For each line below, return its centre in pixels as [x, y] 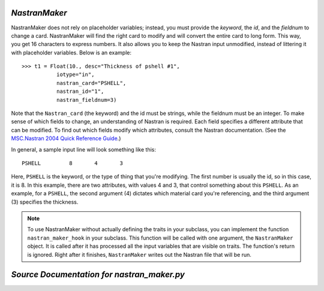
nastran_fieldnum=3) [86, 100]
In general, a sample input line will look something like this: [83, 149]
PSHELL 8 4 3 [72, 163]
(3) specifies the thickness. [45, 202]
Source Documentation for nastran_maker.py [98, 275]
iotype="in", [75, 75]
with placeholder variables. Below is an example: [71, 52]
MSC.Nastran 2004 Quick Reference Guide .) [66, 138]
